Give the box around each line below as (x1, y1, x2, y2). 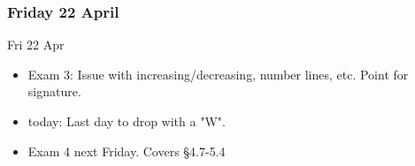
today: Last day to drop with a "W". (27, 112, 226, 130)
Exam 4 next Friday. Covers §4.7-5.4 (27, 141, 226, 160)
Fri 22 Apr (7, 35, 65, 54)
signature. (27, 82, 81, 101)
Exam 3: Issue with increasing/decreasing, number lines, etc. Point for (27, 64, 409, 83)
